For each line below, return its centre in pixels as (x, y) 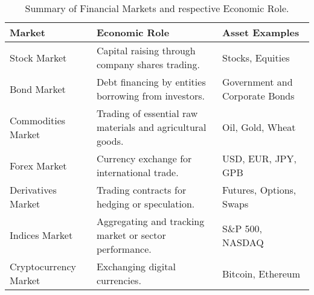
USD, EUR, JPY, (259, 158)
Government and (258, 82)
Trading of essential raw (147, 113)
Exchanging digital (136, 266)
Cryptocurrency (43, 266)
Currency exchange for (144, 158)
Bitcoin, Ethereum (261, 273)
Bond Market (38, 89)
